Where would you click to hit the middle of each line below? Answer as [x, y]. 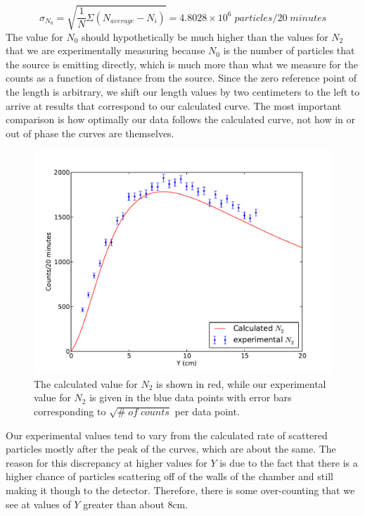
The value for [34, 36]
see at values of [38, 504]
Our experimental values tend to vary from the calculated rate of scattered [167, 435]
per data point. [207, 411]
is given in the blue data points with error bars [191, 397]
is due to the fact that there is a [289, 462]
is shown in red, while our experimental [241, 383]
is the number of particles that [289, 50]
